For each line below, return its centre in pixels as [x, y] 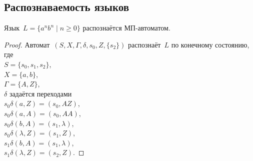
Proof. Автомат [27, 44]
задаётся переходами [40, 93]
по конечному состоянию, [210, 44]
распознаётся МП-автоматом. [126, 28]
